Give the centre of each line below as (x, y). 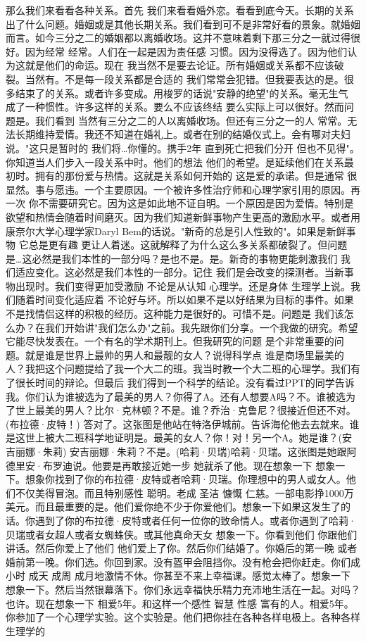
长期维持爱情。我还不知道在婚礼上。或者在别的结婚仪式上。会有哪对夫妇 (183, 134)
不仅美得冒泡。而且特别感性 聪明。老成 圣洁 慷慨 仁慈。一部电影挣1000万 (184, 492)
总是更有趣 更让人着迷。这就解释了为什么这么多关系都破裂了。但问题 (188, 245)
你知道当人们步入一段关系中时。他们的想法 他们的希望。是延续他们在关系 (175, 162)
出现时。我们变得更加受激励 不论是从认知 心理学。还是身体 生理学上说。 (183, 285)
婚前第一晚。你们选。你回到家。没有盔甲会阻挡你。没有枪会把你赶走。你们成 (183, 561)
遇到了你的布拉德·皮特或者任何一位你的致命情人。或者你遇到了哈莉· (195, 520)
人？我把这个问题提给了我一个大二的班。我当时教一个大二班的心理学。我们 (178, 369)
